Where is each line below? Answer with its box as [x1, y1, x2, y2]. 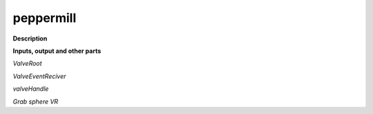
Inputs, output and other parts [12, 47, 102, 55]
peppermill [12, 10, 77, 25]
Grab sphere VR [12, 97, 59, 106]
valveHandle [12, 84, 49, 93]
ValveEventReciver [12, 72, 66, 80]
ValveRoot [12, 59, 42, 68]
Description [12, 34, 48, 43]
